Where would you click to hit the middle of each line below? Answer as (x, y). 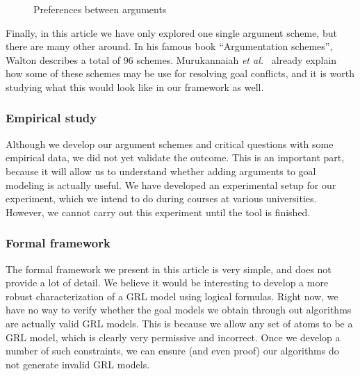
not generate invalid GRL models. (78, 364)
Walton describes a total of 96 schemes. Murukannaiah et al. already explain (171, 59)
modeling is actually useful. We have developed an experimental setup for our (171, 185)
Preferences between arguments (100, 9)
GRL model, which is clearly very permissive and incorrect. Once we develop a (173, 337)
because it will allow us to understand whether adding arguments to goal (161, 171)
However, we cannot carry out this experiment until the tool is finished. (158, 212)
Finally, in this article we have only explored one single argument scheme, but (171, 32)
